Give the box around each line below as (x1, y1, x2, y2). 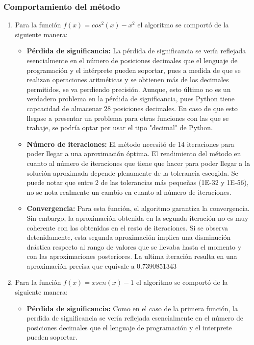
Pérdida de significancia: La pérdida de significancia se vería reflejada (26, 46, 246, 56)
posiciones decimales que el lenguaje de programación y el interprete (26, 322, 232, 332)
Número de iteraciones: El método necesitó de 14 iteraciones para (26, 138, 234, 149)
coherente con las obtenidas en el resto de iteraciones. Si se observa (26, 222, 229, 232)
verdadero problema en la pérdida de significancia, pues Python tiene (26, 93, 235, 104)
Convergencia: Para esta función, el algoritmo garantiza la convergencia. (26, 203, 250, 213)
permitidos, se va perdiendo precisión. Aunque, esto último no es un (26, 84, 231, 94)
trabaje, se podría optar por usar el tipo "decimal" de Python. (26, 122, 213, 133)
